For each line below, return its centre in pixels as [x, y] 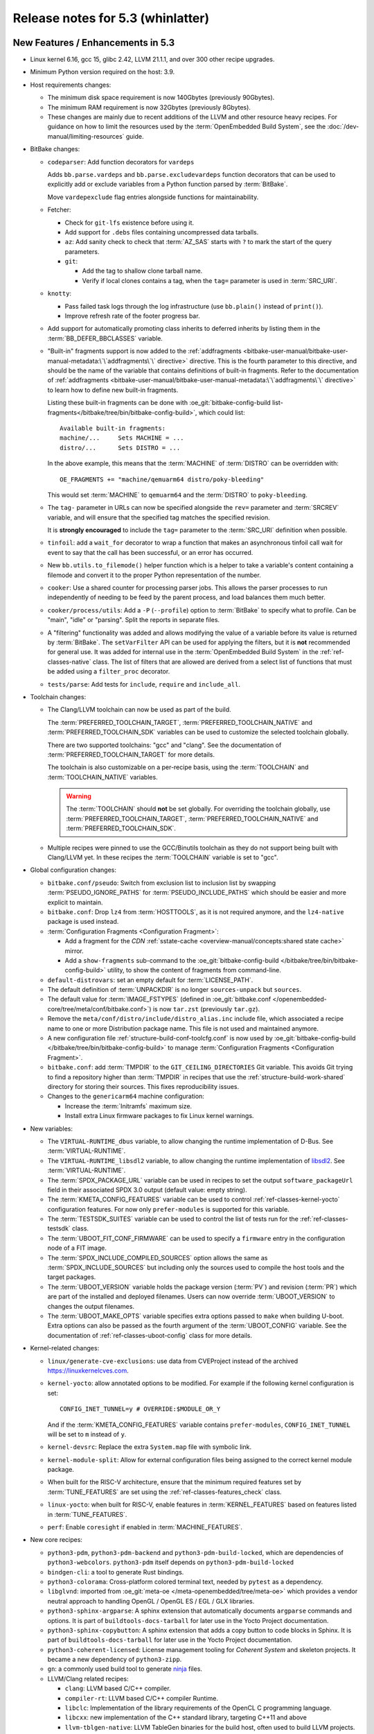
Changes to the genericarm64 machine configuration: [126, 1097]
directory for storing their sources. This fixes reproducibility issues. [143, 1087]
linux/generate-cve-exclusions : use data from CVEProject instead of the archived [173, 1361]
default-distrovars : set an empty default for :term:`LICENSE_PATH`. [150, 980]
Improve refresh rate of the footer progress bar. [132, 316]
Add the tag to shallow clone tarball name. [142, 271]
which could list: [222, 412]
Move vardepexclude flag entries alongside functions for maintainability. [153, 197]
